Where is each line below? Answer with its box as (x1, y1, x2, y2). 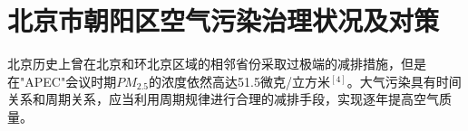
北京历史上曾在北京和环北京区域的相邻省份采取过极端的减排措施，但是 (7, 54, 426, 73)
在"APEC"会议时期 (7, 71, 117, 90)
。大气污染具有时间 (346, 71, 462, 90)
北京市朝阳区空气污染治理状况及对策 (7, 2, 440, 39)
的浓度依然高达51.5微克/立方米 (149, 71, 330, 90)
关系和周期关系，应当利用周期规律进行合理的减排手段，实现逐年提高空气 (7, 89, 439, 108)
